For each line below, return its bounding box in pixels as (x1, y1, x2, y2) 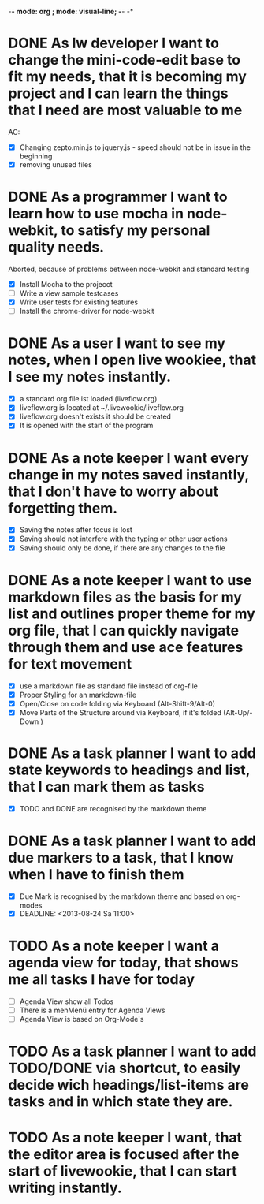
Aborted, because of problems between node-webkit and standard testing (8, 264, 250, 274)
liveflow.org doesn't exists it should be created (19, 412, 172, 421)
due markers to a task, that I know (8, 848, 235, 867)
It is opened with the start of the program (19, 421, 154, 431)
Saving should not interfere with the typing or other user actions (19, 534, 228, 543)
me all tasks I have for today (8, 971, 195, 988)
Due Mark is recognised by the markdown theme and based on (19, 891, 225, 901)
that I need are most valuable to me (8, 102, 243, 119)
